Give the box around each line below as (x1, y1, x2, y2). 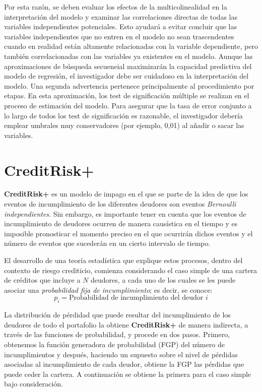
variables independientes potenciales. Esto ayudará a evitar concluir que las (4, 21, 237, 32)
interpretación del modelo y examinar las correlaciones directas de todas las (4, 11, 237, 22)
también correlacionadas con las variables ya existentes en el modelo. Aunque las (4, 50, 253, 61)
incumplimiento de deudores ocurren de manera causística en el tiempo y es (4, 218, 238, 229)
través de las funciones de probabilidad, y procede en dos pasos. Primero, (4, 329, 230, 340)
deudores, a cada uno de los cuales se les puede (90, 275, 236, 285)
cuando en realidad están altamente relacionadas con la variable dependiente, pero (4, 41, 258, 51)
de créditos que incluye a (4, 275, 81, 285)
